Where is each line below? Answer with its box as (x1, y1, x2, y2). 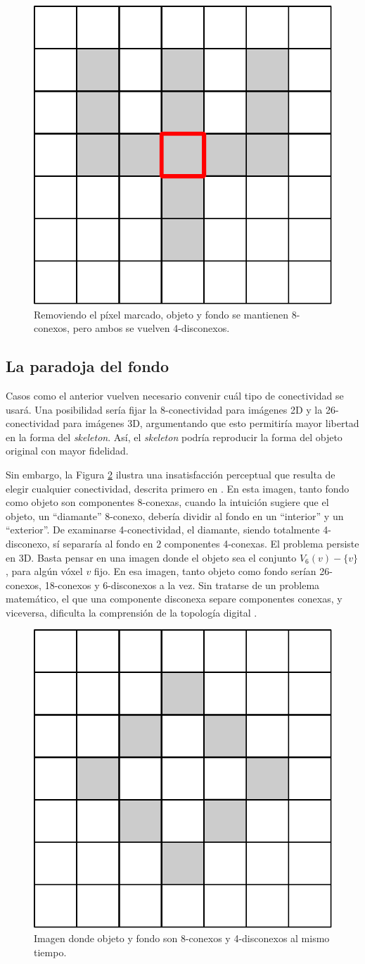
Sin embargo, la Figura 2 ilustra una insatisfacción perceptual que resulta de (6, 466, 335, 481)
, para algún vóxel (6, 564, 83, 579)
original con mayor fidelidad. (6, 443, 129, 458)
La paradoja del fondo (6, 355, 169, 377)
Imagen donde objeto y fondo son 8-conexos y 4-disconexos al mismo (34, 931, 330, 946)
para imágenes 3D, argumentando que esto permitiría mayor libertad (63, 416, 359, 431)
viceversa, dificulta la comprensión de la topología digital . (6, 605, 257, 619)
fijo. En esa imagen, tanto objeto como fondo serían (94, 564, 316, 579)
